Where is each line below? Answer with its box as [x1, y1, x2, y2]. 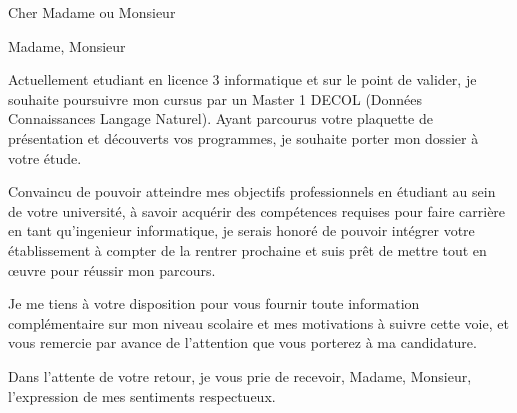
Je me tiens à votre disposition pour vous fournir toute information [8, 293, 420, 314]
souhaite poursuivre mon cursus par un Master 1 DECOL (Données [8, 88, 423, 109]
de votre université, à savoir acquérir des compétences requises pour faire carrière [8, 200, 506, 221]
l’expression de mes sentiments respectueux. [8, 385, 276, 406]
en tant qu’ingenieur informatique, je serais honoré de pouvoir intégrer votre [8, 220, 475, 241]
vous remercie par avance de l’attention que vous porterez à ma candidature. [8, 332, 477, 353]
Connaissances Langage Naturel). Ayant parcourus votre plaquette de [8, 108, 433, 129]
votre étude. [8, 147, 82, 168]
